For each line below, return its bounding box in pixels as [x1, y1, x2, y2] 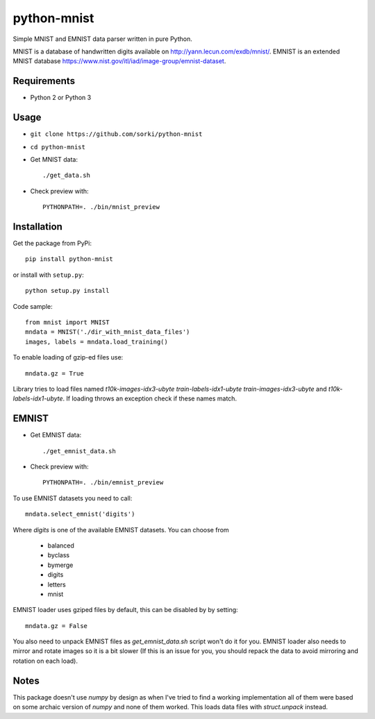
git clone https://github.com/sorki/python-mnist [30, 130, 203, 138]
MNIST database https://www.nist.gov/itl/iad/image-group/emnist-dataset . [12, 57, 226, 65]
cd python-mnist [30, 143, 86, 151]
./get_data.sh [42, 171, 90, 180]
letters [47, 580, 66, 589]
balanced [47, 541, 74, 550]
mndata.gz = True [25, 369, 84, 378]
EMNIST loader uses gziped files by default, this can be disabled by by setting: [12, 606, 239, 614]
